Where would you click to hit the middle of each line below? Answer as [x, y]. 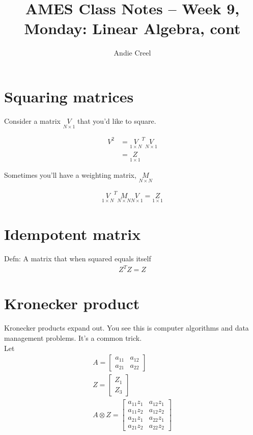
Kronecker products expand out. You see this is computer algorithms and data [126, 328]
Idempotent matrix [73, 234]
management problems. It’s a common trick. [73, 338]
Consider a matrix [32, 120]
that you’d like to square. [117, 120]
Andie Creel [132, 53]
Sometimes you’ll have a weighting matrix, [70, 175]
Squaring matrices [69, 96]
